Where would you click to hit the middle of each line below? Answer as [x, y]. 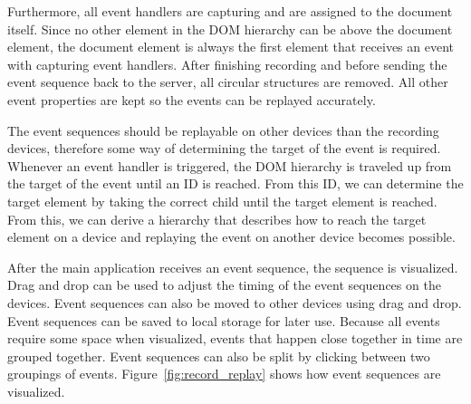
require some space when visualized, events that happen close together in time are [235, 338]
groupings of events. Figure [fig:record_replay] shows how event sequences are [224, 374]
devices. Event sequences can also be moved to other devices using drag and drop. [235, 302]
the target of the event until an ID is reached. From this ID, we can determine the [235, 183]
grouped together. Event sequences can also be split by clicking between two [219, 356]
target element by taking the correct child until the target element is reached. [222, 201]
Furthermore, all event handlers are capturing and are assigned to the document [230, 11]
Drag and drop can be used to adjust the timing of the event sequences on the [224, 285]
